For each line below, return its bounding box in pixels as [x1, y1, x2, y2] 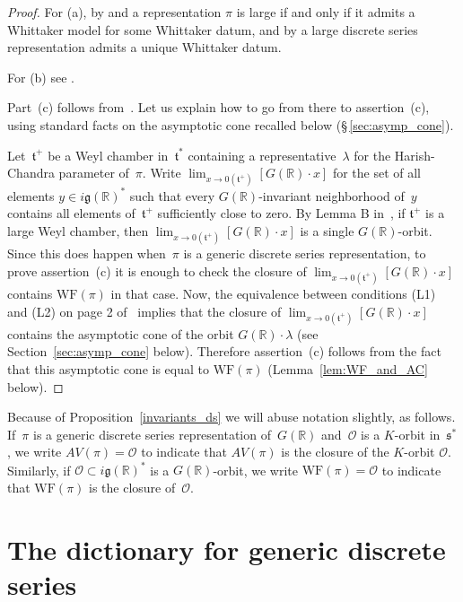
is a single [300, 222, 354, 240]
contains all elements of [7, 204, 135, 222]
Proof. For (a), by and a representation [7, 3, 222, 21]
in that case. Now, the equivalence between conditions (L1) [110, 284, 436, 302]
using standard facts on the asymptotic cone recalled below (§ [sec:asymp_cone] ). [7, 115, 454, 134]
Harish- [394, 145, 435, 164]
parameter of [58, 163, 129, 182]
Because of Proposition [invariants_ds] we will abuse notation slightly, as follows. [7, 407, 456, 426]
